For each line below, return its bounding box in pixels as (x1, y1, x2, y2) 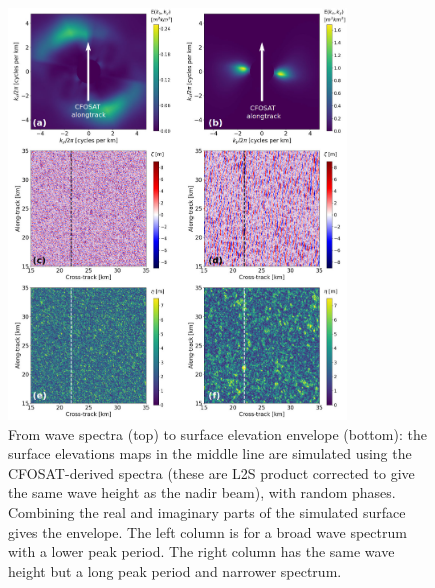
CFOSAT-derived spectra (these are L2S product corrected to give (8, 462, 415, 483)
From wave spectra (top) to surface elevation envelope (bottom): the (8, 423, 427, 444)
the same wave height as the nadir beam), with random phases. (8, 482, 396, 503)
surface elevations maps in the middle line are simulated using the (8, 443, 412, 464)
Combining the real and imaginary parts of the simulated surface (8, 501, 406, 522)
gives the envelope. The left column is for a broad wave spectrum (8, 521, 407, 542)
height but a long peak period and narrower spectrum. (8, 560, 342, 581)
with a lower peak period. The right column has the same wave (8, 541, 395, 562)
